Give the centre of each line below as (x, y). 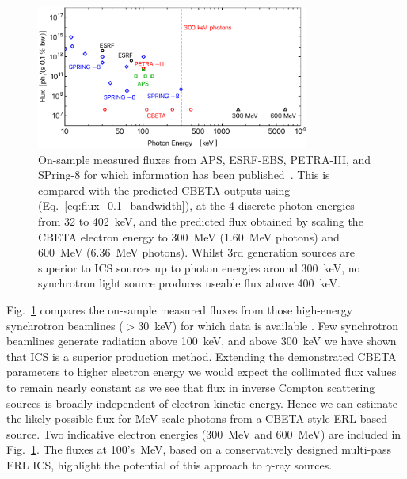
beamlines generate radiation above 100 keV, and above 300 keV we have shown (202, 341)
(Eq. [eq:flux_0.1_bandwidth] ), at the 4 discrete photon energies (196, 205)
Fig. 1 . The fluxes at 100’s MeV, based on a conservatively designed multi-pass (199, 449)
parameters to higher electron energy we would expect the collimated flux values (202, 372)
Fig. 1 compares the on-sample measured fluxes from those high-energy (180, 309)
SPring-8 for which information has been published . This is (184, 175)
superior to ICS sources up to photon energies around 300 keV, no (199, 267)
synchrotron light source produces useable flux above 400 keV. (189, 283)
